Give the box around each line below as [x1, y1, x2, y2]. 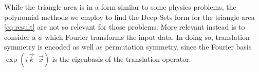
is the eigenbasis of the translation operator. [52, 53, 191, 64]
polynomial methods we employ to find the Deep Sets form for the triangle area [4, 11, 255, 22]
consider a [4, 31, 36, 42]
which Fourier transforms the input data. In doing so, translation [45, 31, 250, 42]
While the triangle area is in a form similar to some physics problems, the [4, 2, 236, 12]
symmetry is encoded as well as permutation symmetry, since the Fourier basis [4, 41, 252, 52]
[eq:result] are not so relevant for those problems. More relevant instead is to [4, 21, 245, 32]
